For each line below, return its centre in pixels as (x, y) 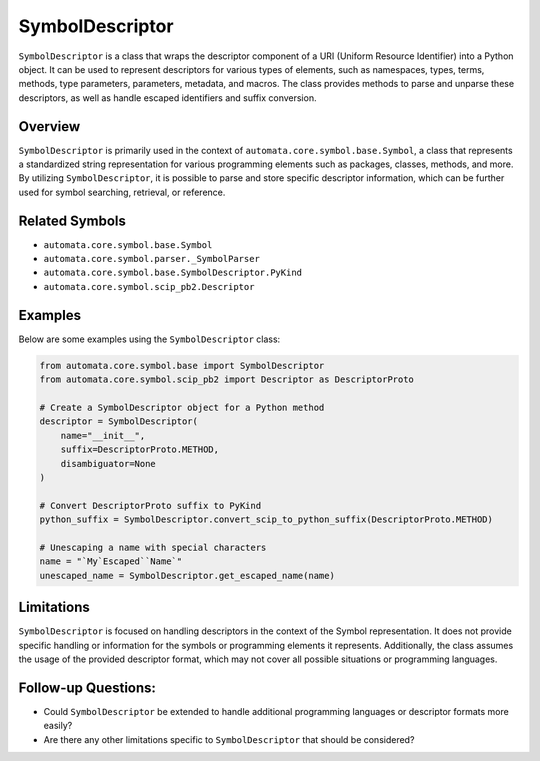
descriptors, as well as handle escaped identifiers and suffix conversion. (167, 97)
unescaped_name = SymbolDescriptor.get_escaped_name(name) (187, 575)
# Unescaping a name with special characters (153, 547)
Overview (49, 126)
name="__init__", (103, 435)
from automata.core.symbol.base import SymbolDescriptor (182, 365)
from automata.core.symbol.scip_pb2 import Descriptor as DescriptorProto (227, 379)
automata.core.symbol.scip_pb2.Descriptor (149, 286)
